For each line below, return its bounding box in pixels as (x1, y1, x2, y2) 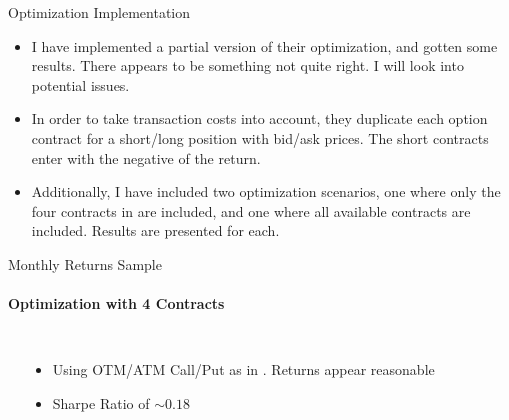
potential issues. (31, 74, 130, 95)
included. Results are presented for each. (31, 220, 280, 241)
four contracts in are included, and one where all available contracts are (31, 200, 471, 221)
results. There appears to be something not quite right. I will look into (31, 55, 464, 76)
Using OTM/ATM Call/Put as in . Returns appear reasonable (52, 359, 435, 380)
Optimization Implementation (8, 2, 191, 22)
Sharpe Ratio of (52, 392, 150, 413)
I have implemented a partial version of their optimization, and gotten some (31, 35, 498, 56)
